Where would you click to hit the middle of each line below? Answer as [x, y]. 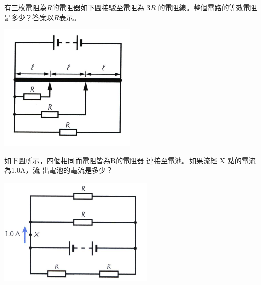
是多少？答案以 [29, 17]
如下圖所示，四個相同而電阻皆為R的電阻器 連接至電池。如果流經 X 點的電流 [130, 160]
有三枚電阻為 [25, 7]
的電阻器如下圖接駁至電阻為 [98, 7]
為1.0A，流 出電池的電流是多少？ [59, 170]
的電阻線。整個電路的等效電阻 [208, 7]
